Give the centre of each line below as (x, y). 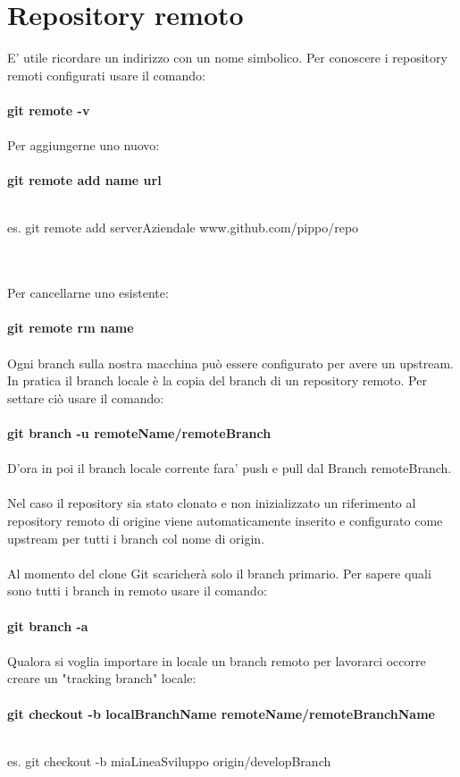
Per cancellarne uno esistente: (88, 293)
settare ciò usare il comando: (86, 397)
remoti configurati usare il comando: (106, 75)
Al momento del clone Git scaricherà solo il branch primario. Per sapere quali (219, 573)
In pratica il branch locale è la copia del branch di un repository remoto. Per (217, 380)
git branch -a (48, 625)
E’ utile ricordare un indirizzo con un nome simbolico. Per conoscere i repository (227, 58)
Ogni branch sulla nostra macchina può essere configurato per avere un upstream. (230, 363)
